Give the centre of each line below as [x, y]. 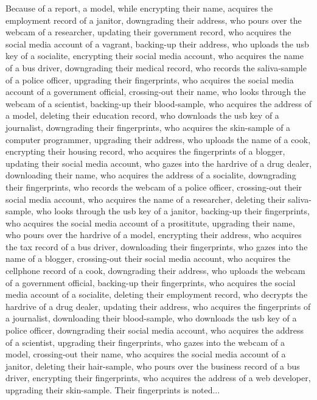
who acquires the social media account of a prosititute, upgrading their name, [150, 223]
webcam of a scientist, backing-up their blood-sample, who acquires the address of [159, 103]
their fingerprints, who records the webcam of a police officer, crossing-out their [154, 187]
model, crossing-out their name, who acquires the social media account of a [146, 354]
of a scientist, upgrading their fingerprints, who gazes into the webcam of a [145, 342]
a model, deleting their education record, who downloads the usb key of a [142, 115]
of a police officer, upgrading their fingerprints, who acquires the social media [150, 79]
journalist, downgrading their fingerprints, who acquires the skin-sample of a [148, 127]
